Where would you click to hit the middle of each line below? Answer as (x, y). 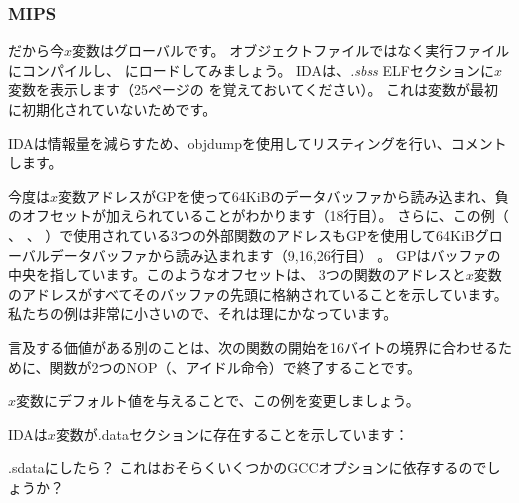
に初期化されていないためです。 (112, 109)
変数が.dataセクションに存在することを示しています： (232, 433)
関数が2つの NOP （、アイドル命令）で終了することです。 (235, 366)
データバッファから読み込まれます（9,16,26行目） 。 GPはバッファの (275, 254)
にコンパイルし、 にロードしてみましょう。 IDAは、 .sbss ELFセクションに (251, 69)
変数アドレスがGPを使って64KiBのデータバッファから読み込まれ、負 (283, 195)
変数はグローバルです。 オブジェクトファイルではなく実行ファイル (291, 50)
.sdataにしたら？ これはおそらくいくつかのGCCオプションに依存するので (247, 467)
